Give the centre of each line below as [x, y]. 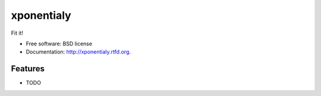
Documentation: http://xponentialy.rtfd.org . [78, 52]
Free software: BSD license [59, 44]
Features [28, 69]
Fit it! [17, 33]
